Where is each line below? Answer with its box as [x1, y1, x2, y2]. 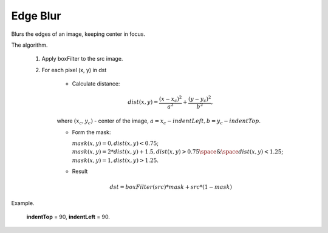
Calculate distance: [72, 80, 120, 87]
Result [72, 167, 88, 175]
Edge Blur [11, 9, 61, 22]
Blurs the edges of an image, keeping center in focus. [11, 30, 146, 38]
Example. [11, 199, 35, 206]
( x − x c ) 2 [159, 95, 182, 104]
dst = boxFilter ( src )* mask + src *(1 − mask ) [109, 184, 232, 191]
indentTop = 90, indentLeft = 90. [26, 213, 111, 221]
